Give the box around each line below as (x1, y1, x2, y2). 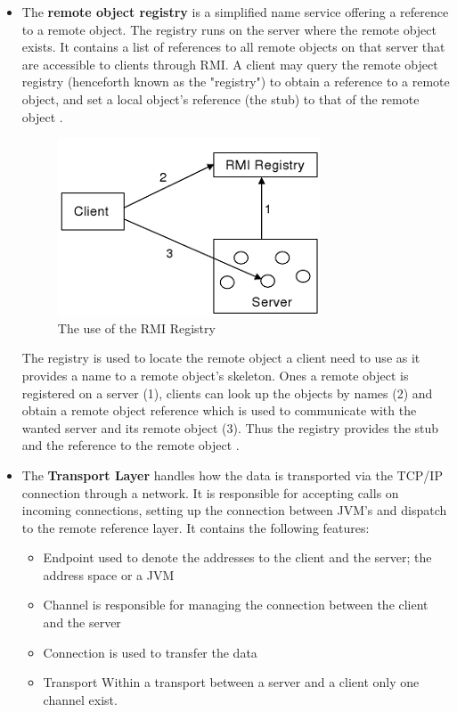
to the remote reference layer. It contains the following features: (21, 518, 370, 536)
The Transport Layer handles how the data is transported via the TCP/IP (21, 465, 443, 484)
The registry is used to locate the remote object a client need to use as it (21, 348, 420, 367)
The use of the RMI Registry (57, 318, 216, 337)
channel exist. (43, 690, 118, 708)
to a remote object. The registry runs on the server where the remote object (21, 20, 437, 38)
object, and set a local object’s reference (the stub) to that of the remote (21, 89, 420, 108)
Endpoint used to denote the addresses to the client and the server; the (43, 548, 432, 567)
